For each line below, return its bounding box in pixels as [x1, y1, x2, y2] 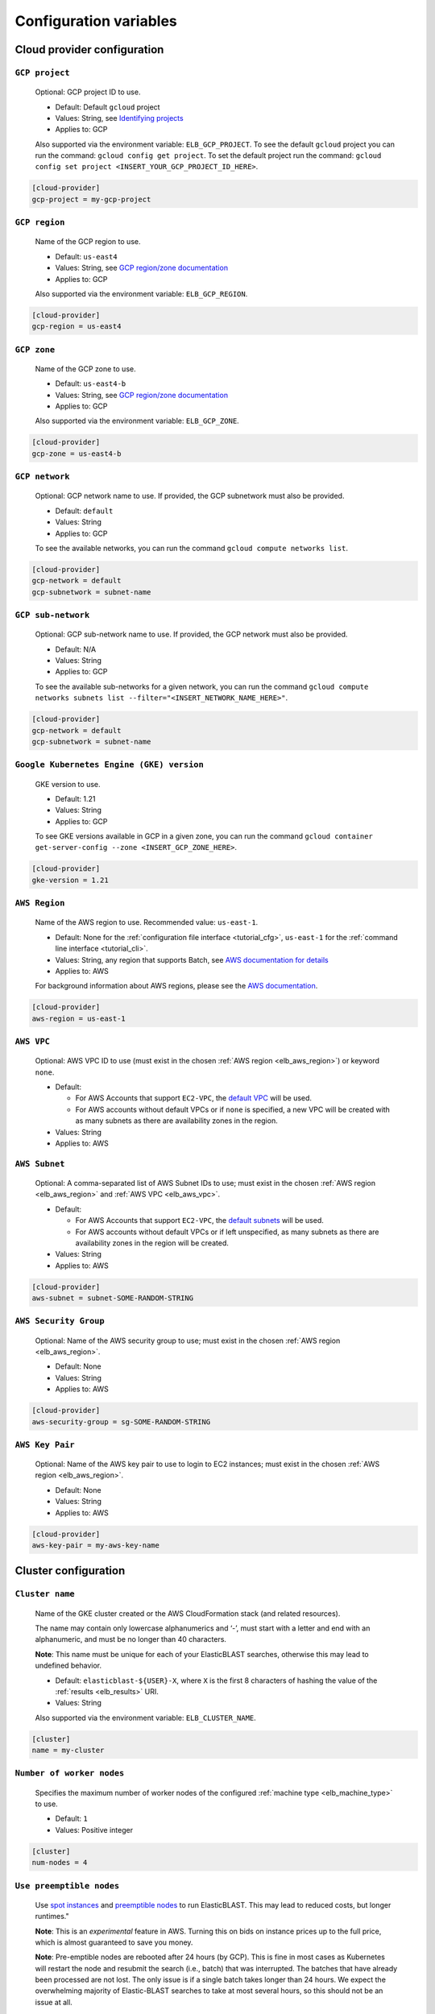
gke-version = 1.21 [31, 875, 109, 885]
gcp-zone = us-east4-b [31, 449, 122, 458]
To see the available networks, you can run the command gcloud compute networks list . [35, 543, 349, 553]
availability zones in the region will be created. [75, 1237, 230, 1248]
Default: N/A [55, 644, 97, 654]
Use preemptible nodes [14, 1880, 120, 1891]
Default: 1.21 [55, 794, 96, 803]
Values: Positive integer [55, 1825, 133, 1834]
